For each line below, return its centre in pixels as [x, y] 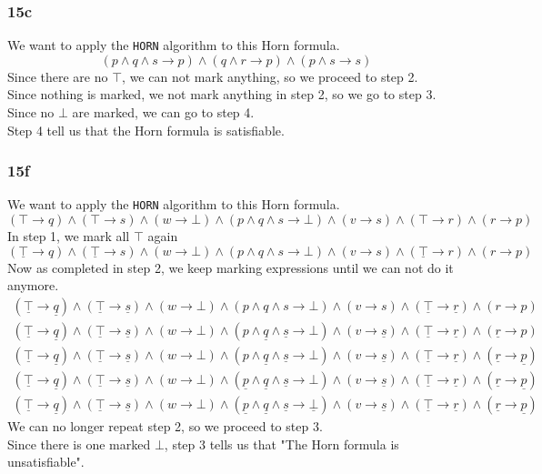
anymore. [33, 285]
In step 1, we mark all [69, 236]
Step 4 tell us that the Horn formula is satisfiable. [146, 130]
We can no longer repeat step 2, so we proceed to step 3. [165, 426]
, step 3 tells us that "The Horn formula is [281, 444]
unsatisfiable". [46, 462]
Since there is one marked [79, 444]
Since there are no [58, 76]
